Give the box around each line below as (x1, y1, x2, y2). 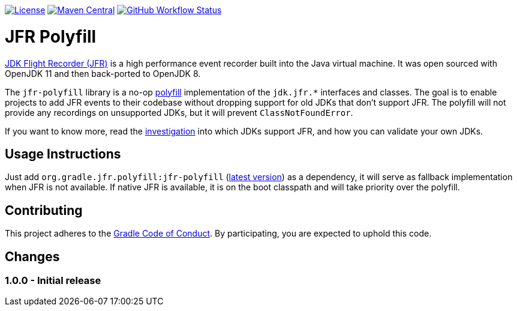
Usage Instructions (5, 146, 121, 162)
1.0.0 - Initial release (5, 274, 101, 287)
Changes (5, 249, 60, 264)
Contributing (5, 202, 83, 218)
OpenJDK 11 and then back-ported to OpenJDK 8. (5, 68, 201, 79)
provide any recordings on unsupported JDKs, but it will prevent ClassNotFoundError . (5, 107, 353, 118)
